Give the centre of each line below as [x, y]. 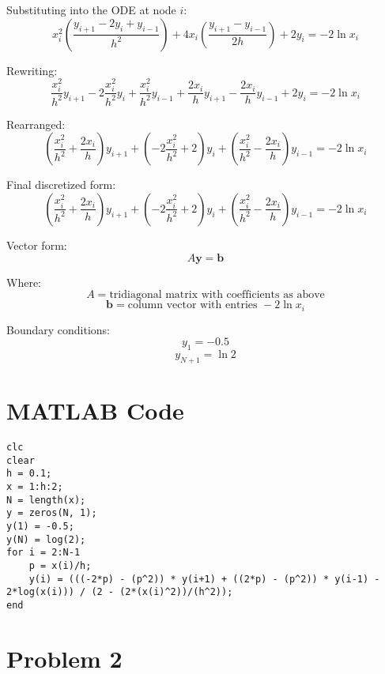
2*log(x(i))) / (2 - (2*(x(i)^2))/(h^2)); [120, 592]
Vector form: [37, 245]
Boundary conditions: [59, 329]
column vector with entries [192, 305]
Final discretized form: [61, 185]
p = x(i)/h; [60, 565]
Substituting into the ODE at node [91, 9]
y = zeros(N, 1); [52, 513]
